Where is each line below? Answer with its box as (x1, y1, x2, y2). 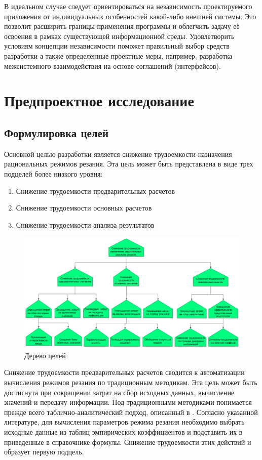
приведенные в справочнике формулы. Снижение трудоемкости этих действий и (4, 436, 251, 447)
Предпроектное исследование (4, 90, 194, 111)
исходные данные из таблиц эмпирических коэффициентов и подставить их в (4, 426, 243, 437)
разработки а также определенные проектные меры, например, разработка (4, 50, 233, 61)
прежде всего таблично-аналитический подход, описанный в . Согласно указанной (4, 406, 258, 417)
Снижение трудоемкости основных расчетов (16, 202, 152, 213)
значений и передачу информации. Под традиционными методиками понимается (4, 397, 252, 407)
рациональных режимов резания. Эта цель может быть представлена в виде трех (4, 158, 253, 169)
